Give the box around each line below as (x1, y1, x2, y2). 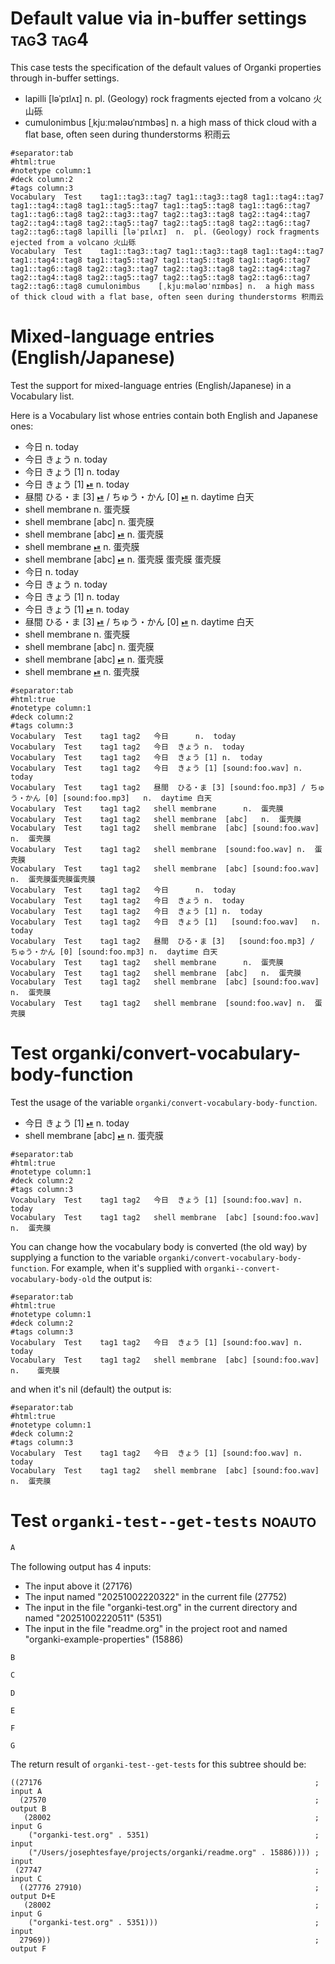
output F (10, 1944, 47, 1954)
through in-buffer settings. (10, 72, 120, 84)
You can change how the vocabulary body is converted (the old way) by (10, 1240, 307, 1252)
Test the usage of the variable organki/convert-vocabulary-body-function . (10, 1096, 318, 1108)
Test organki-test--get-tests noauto (10, 1510, 317, 1532)
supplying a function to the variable (10, 1251, 157, 1263)
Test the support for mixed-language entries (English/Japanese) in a (10, 379, 292, 391)
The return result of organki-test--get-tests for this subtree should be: (10, 1758, 307, 1771)
